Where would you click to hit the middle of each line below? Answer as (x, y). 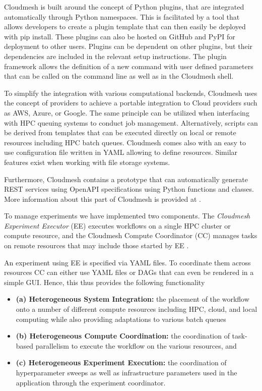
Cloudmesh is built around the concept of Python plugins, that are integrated (124, 7)
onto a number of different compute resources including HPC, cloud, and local (137, 309)
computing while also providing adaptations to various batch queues (121, 319)
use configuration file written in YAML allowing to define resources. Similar (121, 152)
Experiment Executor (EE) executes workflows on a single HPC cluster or (117, 225)
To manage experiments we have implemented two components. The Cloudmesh (127, 216)
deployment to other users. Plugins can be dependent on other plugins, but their (128, 46)
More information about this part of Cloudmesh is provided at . (103, 199)
